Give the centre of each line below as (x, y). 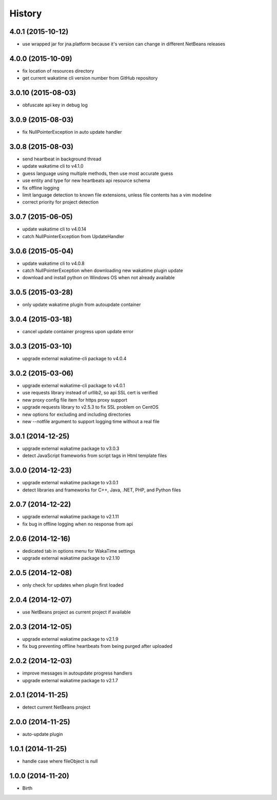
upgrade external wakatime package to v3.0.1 (70, 483)
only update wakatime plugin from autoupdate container (82, 305)
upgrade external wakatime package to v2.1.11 (71, 517)
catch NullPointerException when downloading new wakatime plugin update (103, 270)
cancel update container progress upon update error (78, 332)
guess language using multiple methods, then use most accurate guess (98, 173)
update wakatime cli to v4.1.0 (53, 166)
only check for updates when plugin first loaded (73, 585)
